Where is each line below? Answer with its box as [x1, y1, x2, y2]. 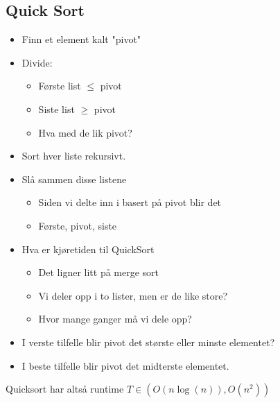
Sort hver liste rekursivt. [21, 148, 126, 163]
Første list [38, 78, 81, 93]
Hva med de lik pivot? [38, 125, 132, 139]
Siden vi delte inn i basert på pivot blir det [38, 195, 222, 209]
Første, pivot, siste [38, 218, 117, 232]
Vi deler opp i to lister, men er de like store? [38, 288, 228, 302]
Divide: [21, 55, 53, 69]
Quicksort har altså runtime [6, 381, 124, 396]
